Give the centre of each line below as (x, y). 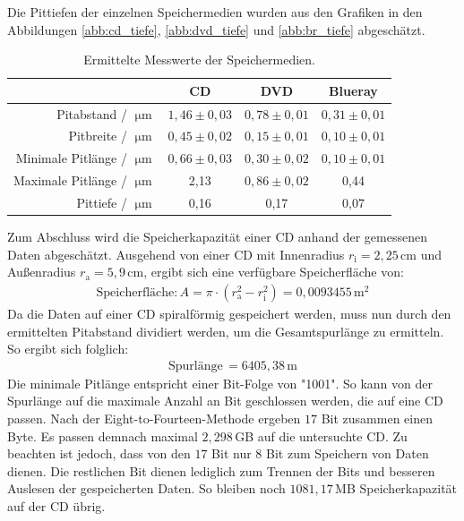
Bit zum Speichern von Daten (348, 453)
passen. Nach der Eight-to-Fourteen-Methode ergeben (154, 418)
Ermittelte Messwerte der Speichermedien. (199, 60)
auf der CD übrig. (56, 505)
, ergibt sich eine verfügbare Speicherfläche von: (274, 272)
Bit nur (232, 453)
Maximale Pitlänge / (70, 180)
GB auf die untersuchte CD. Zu (321, 436)
